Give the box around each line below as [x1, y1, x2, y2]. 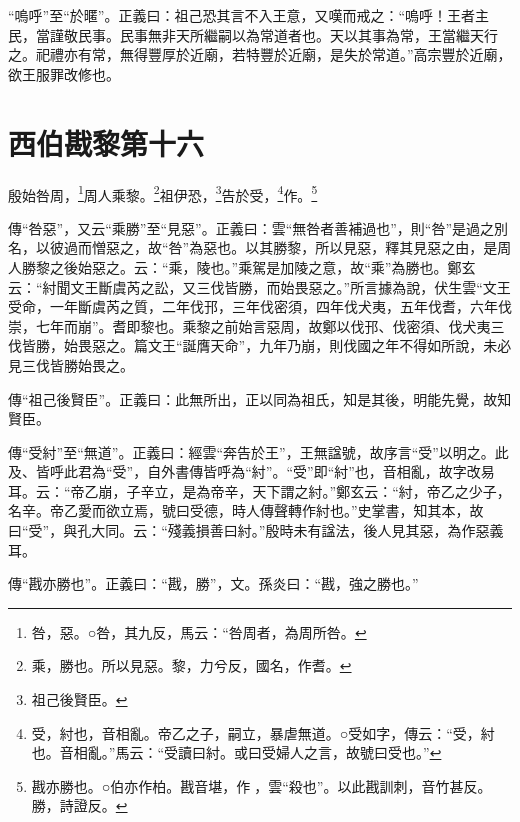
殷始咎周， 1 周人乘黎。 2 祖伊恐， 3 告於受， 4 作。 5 [8, 181, 318, 205]
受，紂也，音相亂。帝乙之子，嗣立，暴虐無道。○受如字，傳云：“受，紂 [31, 722, 495, 743]
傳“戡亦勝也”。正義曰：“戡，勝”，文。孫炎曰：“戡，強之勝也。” [8, 573, 419, 594]
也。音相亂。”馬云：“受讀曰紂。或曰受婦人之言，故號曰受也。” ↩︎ [31, 742, 442, 763]
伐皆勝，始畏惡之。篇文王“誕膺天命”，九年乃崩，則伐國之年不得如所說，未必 [8, 335, 512, 356]
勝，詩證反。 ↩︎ [31, 795, 128, 816]
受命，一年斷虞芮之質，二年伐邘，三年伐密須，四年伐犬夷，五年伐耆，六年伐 [8, 296, 512, 317]
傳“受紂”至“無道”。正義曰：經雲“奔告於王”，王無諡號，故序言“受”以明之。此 [8, 441, 509, 462]
